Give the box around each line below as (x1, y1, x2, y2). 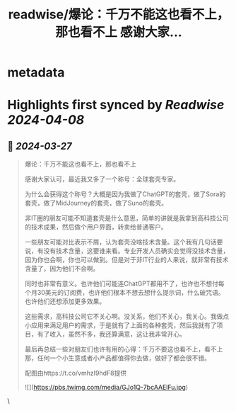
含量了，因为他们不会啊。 (24, 264, 100, 273)
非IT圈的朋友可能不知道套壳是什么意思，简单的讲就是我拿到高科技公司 (24, 214, 229, 223)
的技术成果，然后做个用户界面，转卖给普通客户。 (24, 223, 167, 231)
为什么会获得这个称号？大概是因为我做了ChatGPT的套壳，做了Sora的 (24, 190, 226, 198)
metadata (7, 64, 65, 81)
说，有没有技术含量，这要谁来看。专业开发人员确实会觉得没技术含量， (24, 247, 230, 255)
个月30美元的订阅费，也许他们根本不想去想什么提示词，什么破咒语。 (24, 288, 225, 297)
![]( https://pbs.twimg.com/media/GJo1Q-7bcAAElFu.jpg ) (24, 383, 189, 392)
